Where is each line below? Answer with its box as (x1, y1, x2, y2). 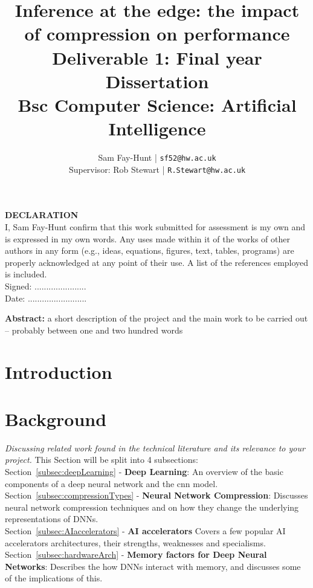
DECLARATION (5, 208, 79, 221)
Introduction (5, 359, 112, 384)
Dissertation (105, 68, 209, 93)
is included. (5, 268, 47, 280)
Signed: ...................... (5, 279, 86, 292)
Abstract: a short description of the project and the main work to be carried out (5, 312, 308, 325)
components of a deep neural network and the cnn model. (5, 477, 218, 489)
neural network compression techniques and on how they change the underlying (5, 500, 299, 513)
